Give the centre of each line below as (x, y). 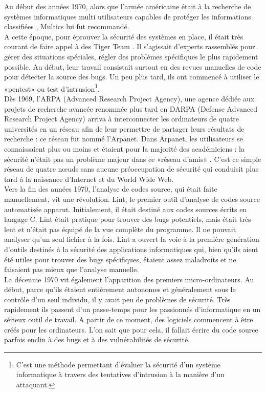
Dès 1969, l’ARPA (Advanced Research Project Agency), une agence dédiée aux (129, 98)
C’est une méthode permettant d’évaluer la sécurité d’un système (118, 364)
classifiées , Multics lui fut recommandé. (67, 26)
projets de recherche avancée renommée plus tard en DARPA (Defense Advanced (131, 108)
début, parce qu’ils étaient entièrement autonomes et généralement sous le (120, 289)
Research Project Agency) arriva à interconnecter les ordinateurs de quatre (122, 119)
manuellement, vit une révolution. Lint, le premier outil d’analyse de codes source (132, 199)
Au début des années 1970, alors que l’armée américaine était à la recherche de (128, 6)
